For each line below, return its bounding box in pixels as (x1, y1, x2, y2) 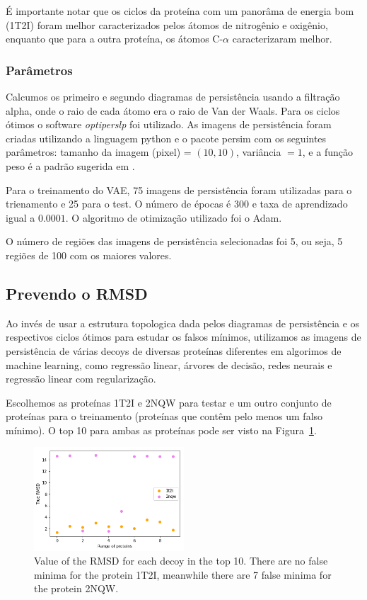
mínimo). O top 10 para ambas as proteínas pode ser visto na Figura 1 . (6, 422, 317, 437)
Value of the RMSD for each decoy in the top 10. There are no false (34, 553, 328, 568)
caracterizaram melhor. (232, 31, 332, 46)
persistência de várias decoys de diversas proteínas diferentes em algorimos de (6, 343, 342, 358)
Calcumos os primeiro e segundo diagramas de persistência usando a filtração (6, 89, 340, 103)
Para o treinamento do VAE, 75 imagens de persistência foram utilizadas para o (6, 182, 352, 197)
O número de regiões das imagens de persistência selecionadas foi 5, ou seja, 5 (6, 234, 343, 249)
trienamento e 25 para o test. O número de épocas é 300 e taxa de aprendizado (6, 196, 348, 211)
